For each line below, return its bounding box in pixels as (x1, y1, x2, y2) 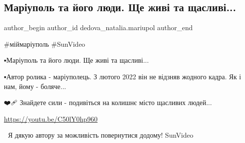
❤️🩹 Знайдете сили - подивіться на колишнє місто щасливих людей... (4, 97, 212, 107)
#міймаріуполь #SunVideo (4, 38, 85, 49)
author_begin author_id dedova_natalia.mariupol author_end (4, 22, 193, 33)
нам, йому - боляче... (4, 81, 66, 91)
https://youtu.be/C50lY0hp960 (4, 113, 98, 124)
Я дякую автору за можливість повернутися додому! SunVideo (8, 130, 193, 140)
